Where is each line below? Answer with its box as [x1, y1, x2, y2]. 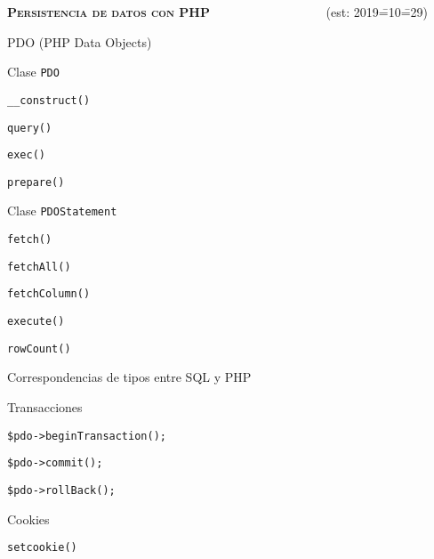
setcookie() [7, 541, 77, 555]
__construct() [7, 93, 91, 107]
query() [7, 121, 52, 134]
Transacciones [7, 398, 83, 416]
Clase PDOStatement [7, 201, 117, 220]
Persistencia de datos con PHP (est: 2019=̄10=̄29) [7, 3, 428, 20]
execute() [7, 315, 65, 328]
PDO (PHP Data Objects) [7, 32, 152, 51]
